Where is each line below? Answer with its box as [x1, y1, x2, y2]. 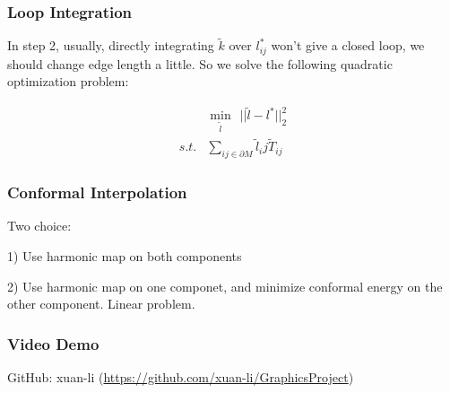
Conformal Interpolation [7, 181, 187, 204]
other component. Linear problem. [7, 294, 195, 313]
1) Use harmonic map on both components [7, 246, 242, 265]
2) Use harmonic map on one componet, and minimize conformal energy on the [7, 276, 443, 295]
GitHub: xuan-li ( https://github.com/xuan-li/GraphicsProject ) [7, 367, 354, 386]
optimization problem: [7, 72, 129, 91]
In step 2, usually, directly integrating [7, 36, 214, 55]
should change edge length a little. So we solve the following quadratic [7, 54, 393, 73]
